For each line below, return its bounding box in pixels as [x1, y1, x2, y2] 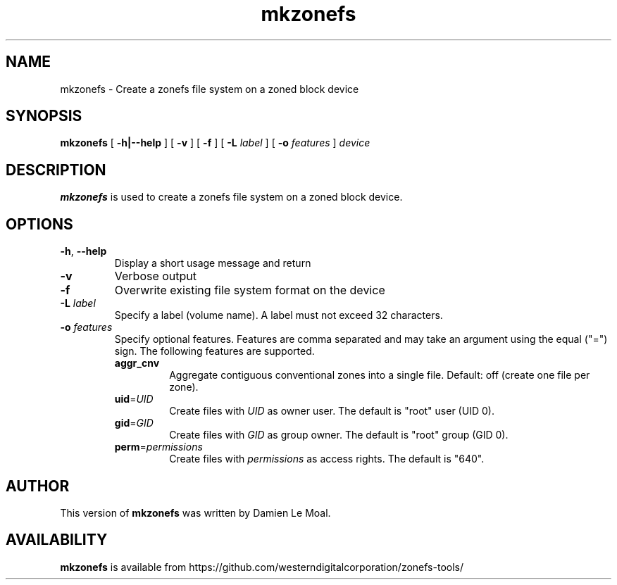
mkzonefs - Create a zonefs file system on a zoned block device [60, 82, 359, 95]
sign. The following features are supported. [114, 345, 315, 358]
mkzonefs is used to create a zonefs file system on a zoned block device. [60, 191, 403, 203]
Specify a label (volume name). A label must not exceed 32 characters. [114, 309, 443, 322]
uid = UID [114, 393, 154, 405]
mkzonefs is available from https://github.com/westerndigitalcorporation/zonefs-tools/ [60, 560, 463, 573]
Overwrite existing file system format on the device [114, 283, 385, 298]
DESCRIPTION [6, 161, 106, 179]
